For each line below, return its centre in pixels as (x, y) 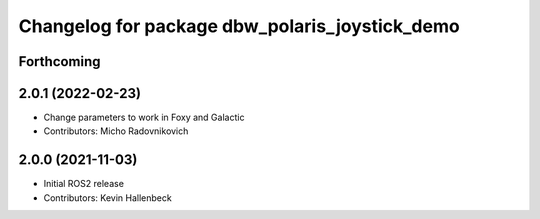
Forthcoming (59, 61)
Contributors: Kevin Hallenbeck (107, 197)
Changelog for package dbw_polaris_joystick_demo (239, 26)
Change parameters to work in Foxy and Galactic (144, 117)
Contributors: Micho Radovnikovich (116, 131)
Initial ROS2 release (84, 184)
